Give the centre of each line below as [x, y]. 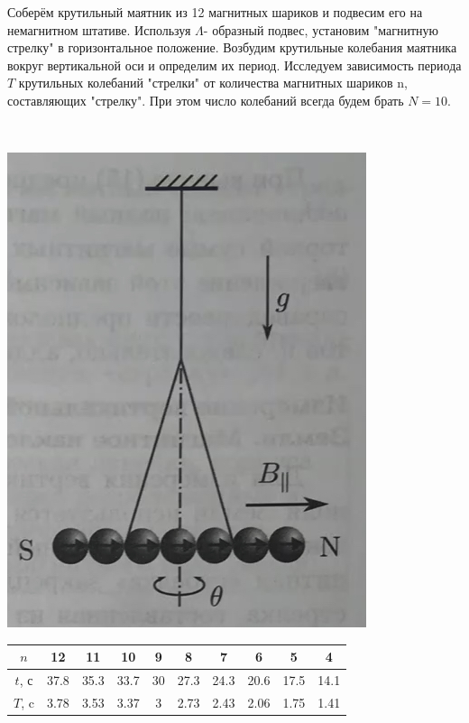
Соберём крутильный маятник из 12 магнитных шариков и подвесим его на [215, 12]
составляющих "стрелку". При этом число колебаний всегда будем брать [206, 100]
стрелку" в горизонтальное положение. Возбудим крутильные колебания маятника [232, 47]
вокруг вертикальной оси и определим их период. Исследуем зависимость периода [234, 65]
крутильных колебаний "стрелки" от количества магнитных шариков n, [213, 83]
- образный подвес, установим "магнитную [321, 29]
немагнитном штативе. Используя [99, 29]
